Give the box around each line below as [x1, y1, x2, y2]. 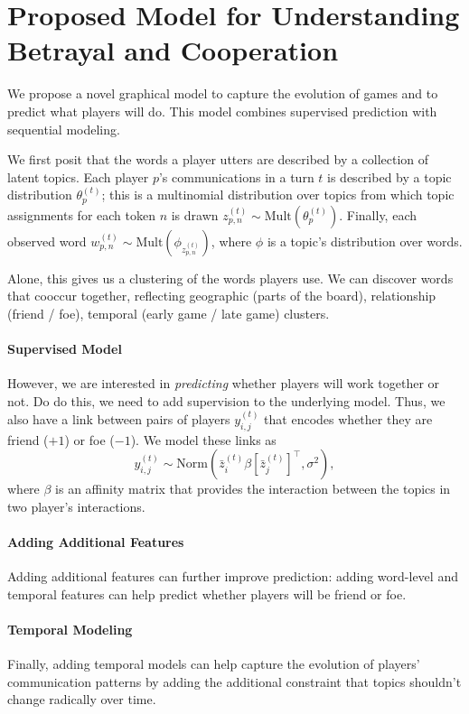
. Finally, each [339, 205, 417, 224]
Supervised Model [7, 339, 122, 358]
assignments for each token [7, 205, 155, 224]
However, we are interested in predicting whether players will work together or [7, 374, 440, 393]
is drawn [171, 205, 219, 224]
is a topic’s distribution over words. [267, 231, 463, 250]
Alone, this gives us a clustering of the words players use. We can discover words [7, 268, 454, 287]
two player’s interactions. [7, 496, 145, 515]
